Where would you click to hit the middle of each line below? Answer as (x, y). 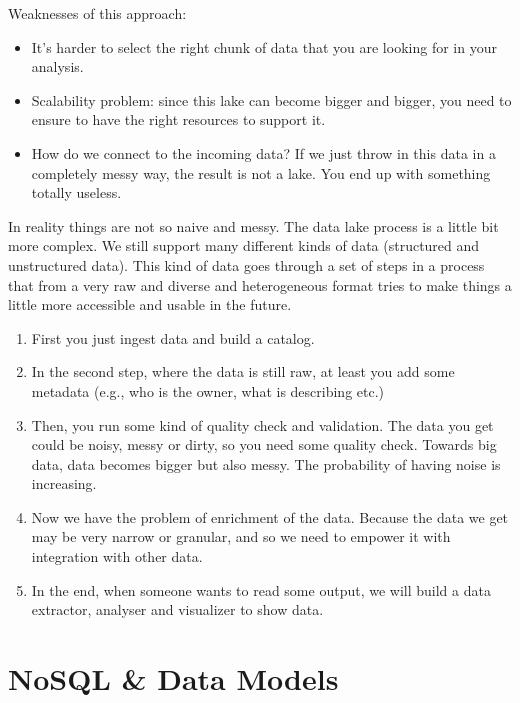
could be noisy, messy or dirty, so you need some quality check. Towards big (264, 444)
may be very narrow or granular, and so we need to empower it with (241, 536)
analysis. (57, 66)
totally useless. (76, 192)
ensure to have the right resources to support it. (178, 119)
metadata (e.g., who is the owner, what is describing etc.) (208, 390)
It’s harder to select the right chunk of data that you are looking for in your (264, 46)
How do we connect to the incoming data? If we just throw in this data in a (263, 152)
